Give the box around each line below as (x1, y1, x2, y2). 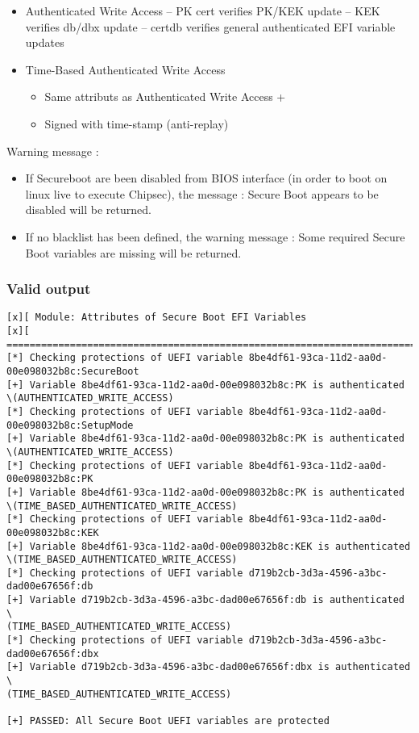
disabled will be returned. (25, 201, 151, 218)
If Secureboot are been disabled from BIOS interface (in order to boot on (25, 170, 388, 186)
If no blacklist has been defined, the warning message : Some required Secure (25, 228, 405, 245)
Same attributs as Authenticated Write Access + (44, 88, 286, 105)
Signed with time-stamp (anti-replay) (44, 115, 229, 132)
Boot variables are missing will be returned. (25, 244, 242, 261)
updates (25, 34, 64, 51)
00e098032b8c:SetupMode (6, 419, 134, 431)
